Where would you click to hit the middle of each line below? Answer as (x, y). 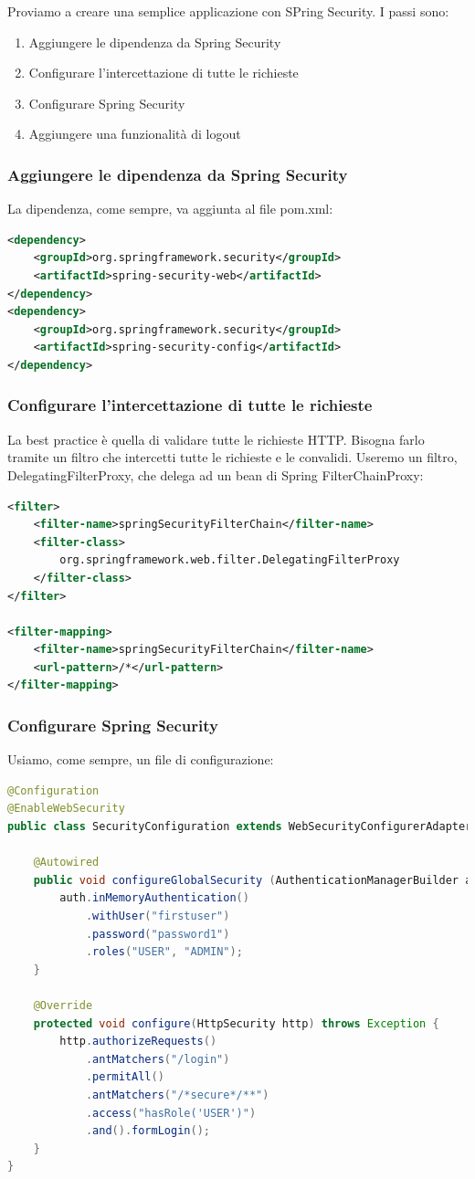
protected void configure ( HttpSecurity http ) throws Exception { (236, 1023)
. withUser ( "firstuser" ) (158, 916)
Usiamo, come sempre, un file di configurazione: (141, 759)
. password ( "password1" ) (158, 934)
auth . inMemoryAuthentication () (154, 898)
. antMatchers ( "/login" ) (158, 1059)
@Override (63, 1005)
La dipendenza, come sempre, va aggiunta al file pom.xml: (170, 209)
